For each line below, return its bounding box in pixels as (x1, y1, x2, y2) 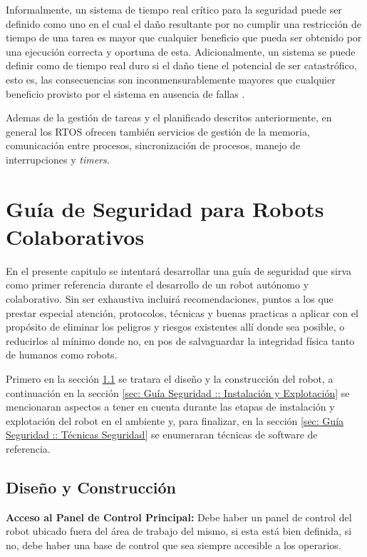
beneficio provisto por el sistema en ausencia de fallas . (6, 86, 245, 101)
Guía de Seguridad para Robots (6, 194, 324, 223)
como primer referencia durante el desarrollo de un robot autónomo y (6, 277, 309, 292)
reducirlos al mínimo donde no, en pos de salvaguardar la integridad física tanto (6, 333, 355, 348)
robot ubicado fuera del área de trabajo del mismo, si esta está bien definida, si (6, 523, 352, 538)
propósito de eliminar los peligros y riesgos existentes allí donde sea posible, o (6, 319, 345, 334)
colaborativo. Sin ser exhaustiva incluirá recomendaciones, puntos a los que (6, 291, 334, 306)
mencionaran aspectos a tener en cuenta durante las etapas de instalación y (6, 399, 335, 414)
